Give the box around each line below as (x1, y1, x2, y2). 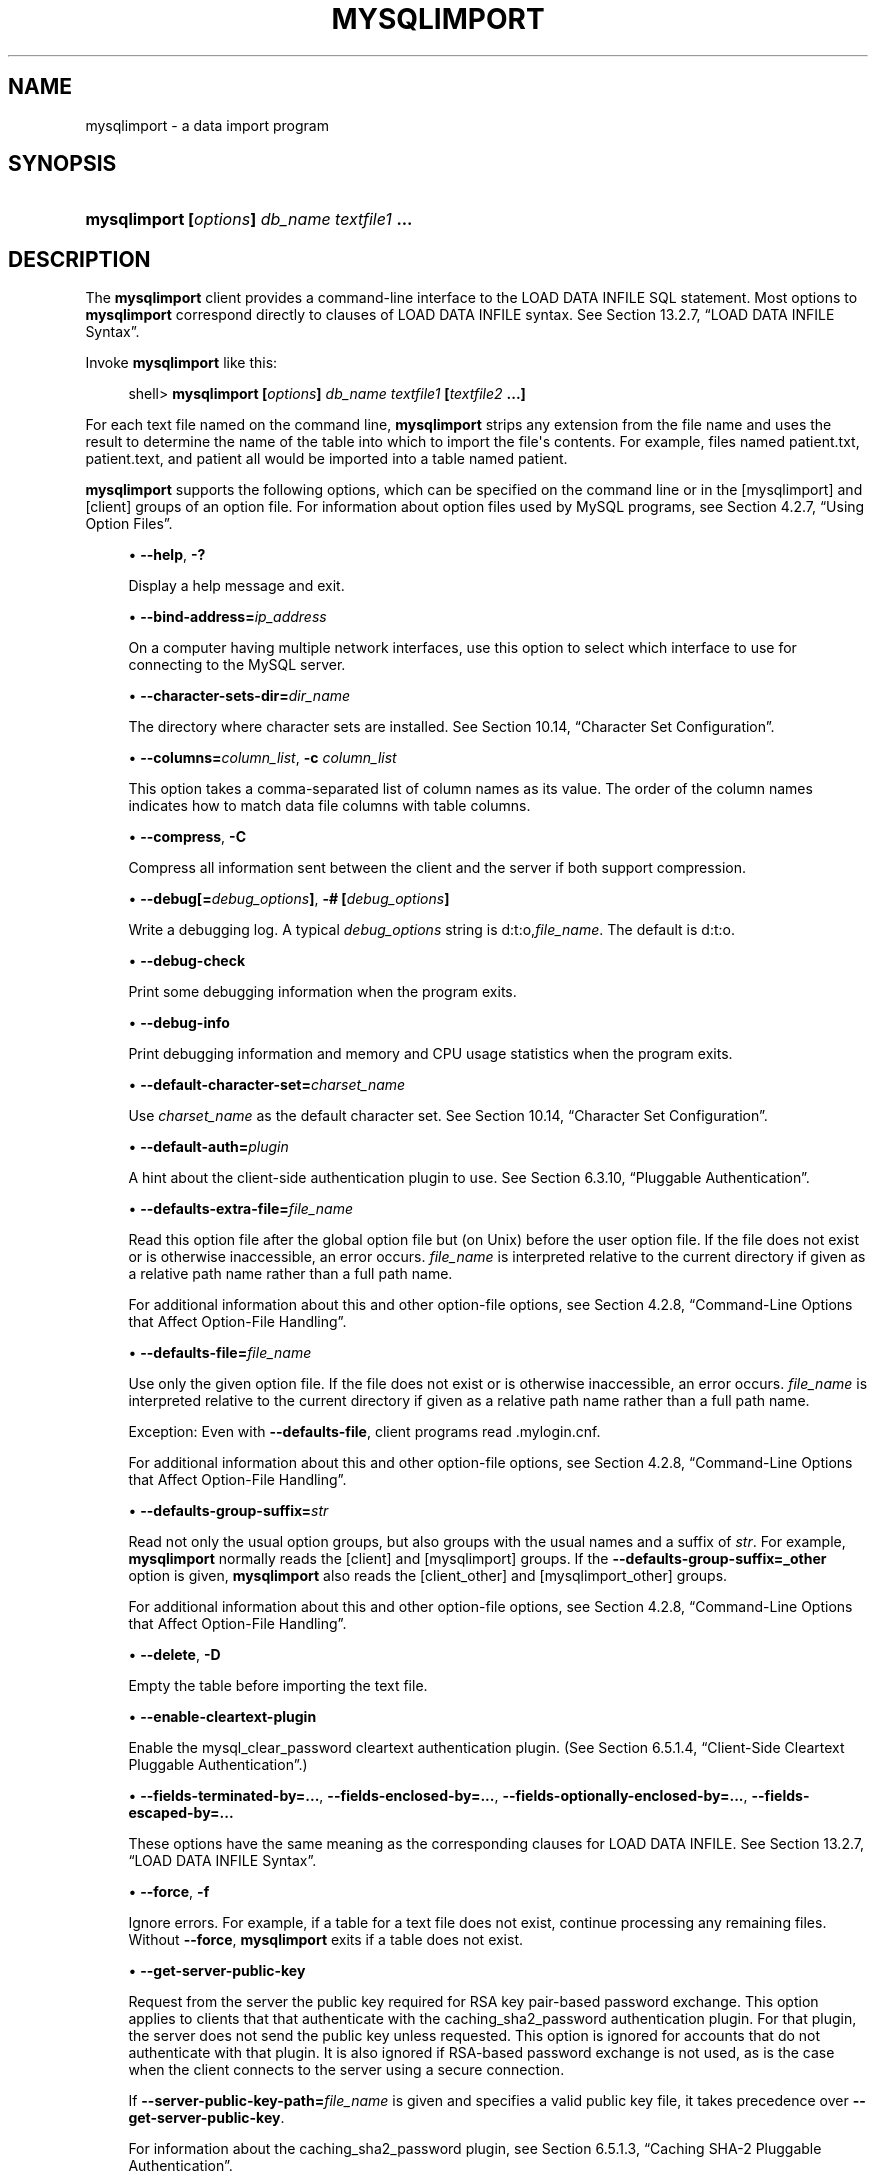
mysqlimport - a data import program (85, 116, 329, 134)
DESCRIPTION (8, 246, 151, 272)
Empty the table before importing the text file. (128, 1677, 428, 1695)
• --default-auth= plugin (128, 1138, 289, 1156)
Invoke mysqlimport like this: (85, 354, 278, 372)
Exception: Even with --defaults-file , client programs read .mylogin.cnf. (128, 1423, 601, 1441)
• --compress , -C (128, 828, 246, 846)
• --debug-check (128, 952, 246, 970)
